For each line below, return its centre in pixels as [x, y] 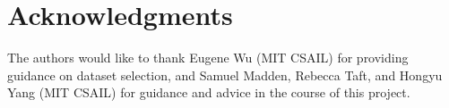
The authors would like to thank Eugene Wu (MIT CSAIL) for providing [208, 58]
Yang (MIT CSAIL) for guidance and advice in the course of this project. [209, 92]
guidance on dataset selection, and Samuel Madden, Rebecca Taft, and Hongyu [225, 75]
